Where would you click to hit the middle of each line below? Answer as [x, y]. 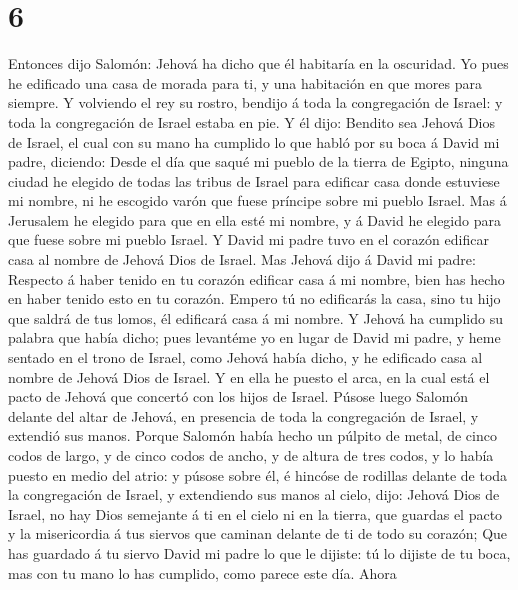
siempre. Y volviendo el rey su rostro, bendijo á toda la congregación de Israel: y [255, 102]
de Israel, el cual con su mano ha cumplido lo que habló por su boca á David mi [254, 141]
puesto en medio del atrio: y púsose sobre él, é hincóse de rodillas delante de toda [258, 474]
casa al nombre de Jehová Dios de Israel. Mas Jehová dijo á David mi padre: [242, 259]
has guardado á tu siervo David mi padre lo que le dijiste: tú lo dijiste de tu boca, [259, 552]
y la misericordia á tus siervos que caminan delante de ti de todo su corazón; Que [258, 533]
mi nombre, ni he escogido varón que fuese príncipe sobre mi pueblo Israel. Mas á [257, 200]
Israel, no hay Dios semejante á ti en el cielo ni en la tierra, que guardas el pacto [255, 513]
